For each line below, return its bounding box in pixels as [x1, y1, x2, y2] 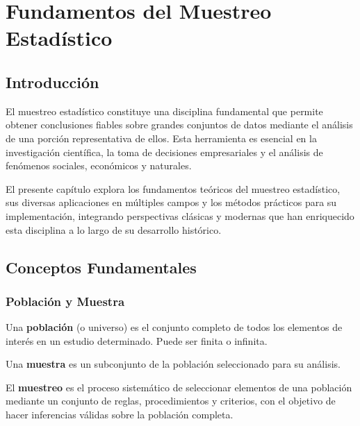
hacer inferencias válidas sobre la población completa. [6, 407, 234, 422]
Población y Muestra [6, 292, 125, 309]
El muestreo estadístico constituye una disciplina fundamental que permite [6, 103, 323, 118]
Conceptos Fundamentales [6, 256, 197, 278]
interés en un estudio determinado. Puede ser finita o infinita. [6, 333, 268, 348]
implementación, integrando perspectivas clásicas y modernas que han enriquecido [6, 208, 354, 223]
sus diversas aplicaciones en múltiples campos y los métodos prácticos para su [6, 195, 337, 210]
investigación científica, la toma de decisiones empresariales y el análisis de [6, 144, 323, 159]
